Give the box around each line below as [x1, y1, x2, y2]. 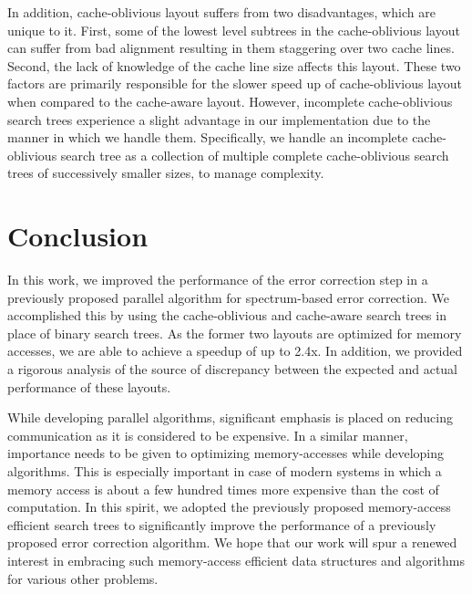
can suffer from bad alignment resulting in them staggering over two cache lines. [7, 38, 455, 57]
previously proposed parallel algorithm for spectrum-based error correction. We [7, 287, 449, 307]
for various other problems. [7, 568, 159, 588]
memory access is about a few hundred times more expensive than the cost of [7, 479, 439, 498]
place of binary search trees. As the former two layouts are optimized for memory [7, 323, 462, 342]
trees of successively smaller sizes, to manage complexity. [7, 163, 324, 182]
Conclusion [7, 217, 149, 255]
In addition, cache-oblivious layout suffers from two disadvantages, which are [7, 3, 436, 21]
